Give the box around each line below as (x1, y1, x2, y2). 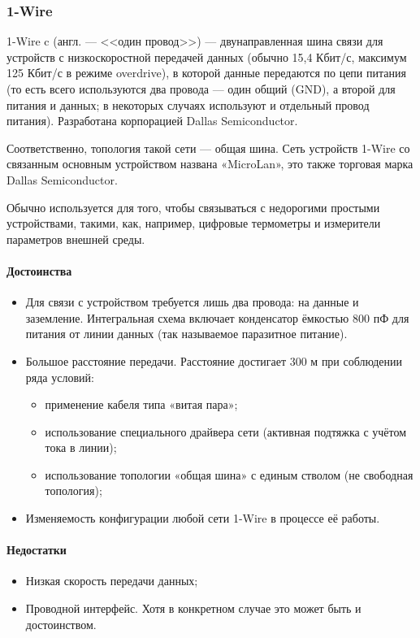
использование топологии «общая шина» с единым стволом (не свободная (45, 466, 414, 483)
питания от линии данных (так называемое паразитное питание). (25, 325, 348, 342)
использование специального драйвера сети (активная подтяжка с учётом (45, 423, 407, 440)
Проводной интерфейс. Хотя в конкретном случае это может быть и (25, 600, 362, 617)
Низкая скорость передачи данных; (25, 572, 198, 589)
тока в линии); (45, 439, 117, 456)
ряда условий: (25, 368, 94, 385)
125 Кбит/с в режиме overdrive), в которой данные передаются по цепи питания (6, 64, 406, 81)
